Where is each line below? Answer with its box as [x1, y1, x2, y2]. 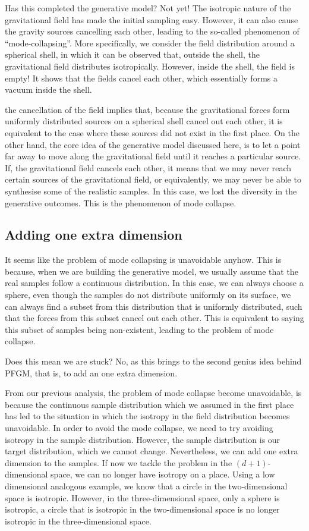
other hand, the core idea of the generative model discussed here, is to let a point [5, 138, 301, 150]
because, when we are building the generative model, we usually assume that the [5, 265, 298, 277]
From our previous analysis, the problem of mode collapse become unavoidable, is [5, 387, 302, 399]
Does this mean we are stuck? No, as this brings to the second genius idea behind [5, 355, 302, 367]
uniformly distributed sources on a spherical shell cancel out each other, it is [5, 115, 283, 127]
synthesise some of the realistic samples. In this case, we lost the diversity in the [5, 184, 297, 197]
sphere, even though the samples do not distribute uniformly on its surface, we [5, 288, 291, 301]
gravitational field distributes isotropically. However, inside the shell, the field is [5, 59, 295, 72]
